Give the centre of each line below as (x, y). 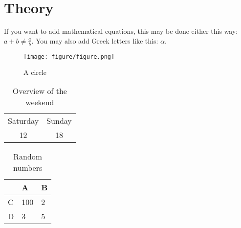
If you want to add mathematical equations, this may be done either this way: (121, 31)
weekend (40, 102)
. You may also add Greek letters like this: (95, 40)
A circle (35, 72)
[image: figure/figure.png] (69, 57)
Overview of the (40, 91)
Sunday (59, 120)
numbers (28, 167)
